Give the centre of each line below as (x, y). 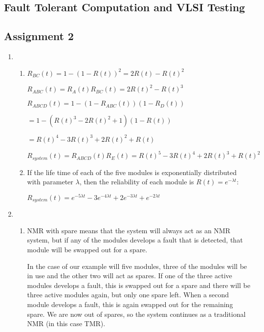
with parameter (50, 182)
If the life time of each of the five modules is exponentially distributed (132, 172)
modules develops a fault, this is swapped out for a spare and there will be (139, 285)
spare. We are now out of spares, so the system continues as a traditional (136, 314)
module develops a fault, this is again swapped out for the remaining (130, 304)
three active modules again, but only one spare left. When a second (128, 295)
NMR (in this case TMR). (66, 323)
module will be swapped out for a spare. (87, 250)
